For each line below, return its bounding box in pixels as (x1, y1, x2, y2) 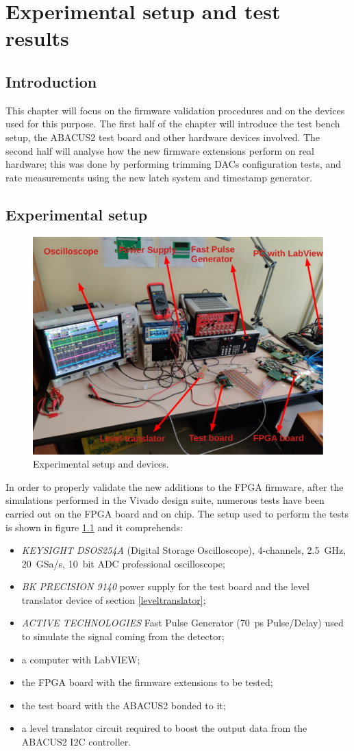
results (5, 24, 69, 52)
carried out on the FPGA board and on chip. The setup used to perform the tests (5, 506, 349, 520)
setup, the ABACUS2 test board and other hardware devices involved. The (5, 129, 320, 144)
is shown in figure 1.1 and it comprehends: (5, 520, 183, 534)
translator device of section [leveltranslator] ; (21, 592, 206, 607)
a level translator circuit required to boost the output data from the (21, 721, 307, 735)
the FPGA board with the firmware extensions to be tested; (21, 675, 273, 689)
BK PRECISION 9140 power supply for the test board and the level (21, 579, 309, 594)
